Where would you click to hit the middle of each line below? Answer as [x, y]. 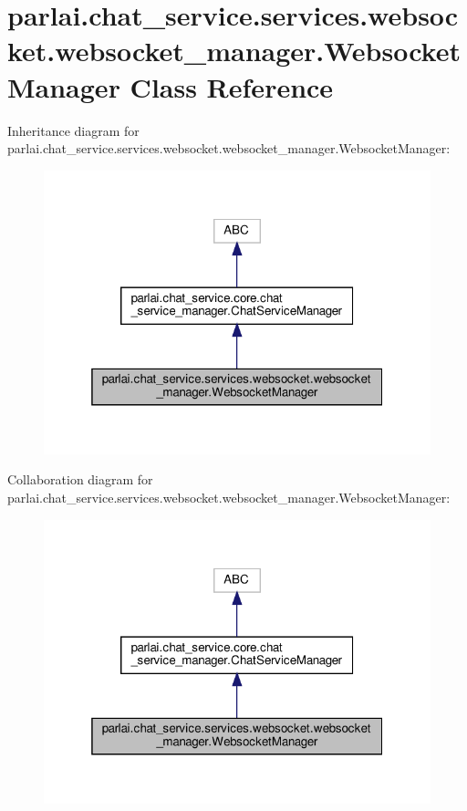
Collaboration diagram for [80, 479]
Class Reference [232, 86]
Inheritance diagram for [73, 130]
